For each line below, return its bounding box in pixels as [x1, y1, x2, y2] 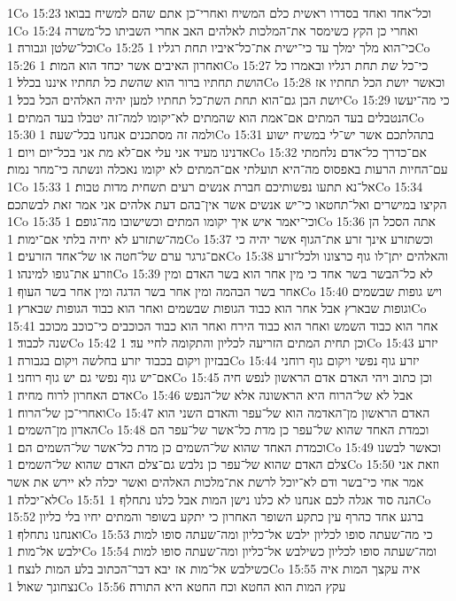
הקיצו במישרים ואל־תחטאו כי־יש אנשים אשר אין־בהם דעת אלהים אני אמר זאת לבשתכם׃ [7, 194, 447, 213]
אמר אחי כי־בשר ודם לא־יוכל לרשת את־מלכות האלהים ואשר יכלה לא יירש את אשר [7, 472, 424, 491]
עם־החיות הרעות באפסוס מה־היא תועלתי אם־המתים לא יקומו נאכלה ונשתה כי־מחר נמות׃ [7, 160, 448, 178]
